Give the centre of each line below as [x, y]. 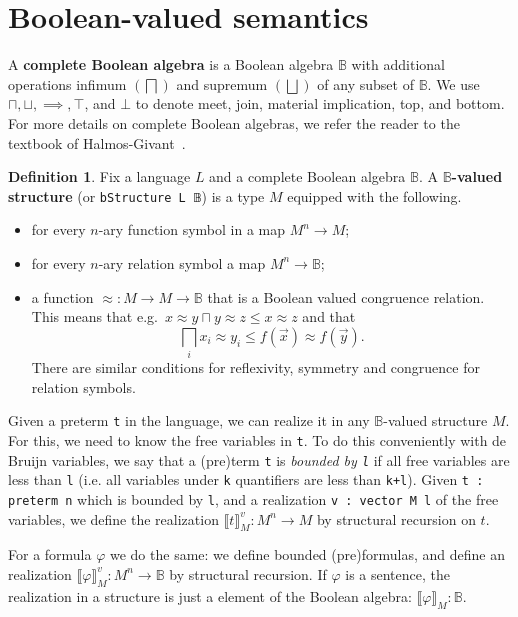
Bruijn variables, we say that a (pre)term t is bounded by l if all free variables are [259, 459]
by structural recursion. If [248, 573]
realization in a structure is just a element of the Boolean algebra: [210, 595]
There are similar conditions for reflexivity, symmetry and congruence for [255, 367]
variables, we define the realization [113, 518]
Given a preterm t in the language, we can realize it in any [189, 420]
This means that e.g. [94, 316]
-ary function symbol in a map [192, 229]
